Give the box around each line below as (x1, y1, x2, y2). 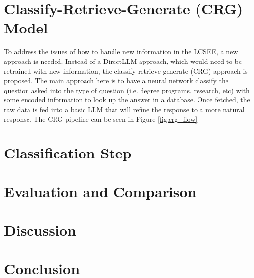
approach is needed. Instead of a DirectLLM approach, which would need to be (4, 56, 242, 66)
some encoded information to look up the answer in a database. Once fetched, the (4, 94, 250, 105)
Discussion (4, 220, 76, 240)
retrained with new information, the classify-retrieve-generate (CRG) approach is (4, 65, 248, 76)
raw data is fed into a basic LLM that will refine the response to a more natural (4, 104, 245, 114)
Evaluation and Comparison (4, 181, 197, 201)
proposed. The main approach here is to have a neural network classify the (4, 75, 229, 86)
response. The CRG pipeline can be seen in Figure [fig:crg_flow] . (4, 114, 199, 124)
